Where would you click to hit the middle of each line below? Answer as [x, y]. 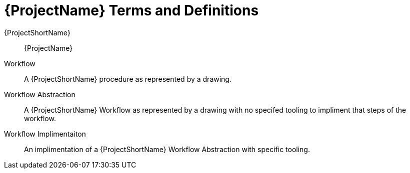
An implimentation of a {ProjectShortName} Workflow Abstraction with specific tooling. [167, 149]
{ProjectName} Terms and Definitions [131, 10]
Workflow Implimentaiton [45, 134]
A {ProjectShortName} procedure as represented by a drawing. [128, 79]
